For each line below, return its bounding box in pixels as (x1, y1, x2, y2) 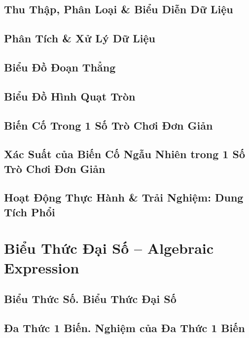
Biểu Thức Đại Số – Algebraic (4, 238, 214, 258)
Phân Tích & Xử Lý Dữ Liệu (4, 31, 156, 46)
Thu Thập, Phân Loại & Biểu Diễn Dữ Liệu (4, 1, 233, 17)
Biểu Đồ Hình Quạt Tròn (4, 88, 136, 103)
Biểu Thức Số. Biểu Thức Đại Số (4, 291, 177, 306)
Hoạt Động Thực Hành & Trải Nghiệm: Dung (4, 190, 244, 205)
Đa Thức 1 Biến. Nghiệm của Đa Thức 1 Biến (4, 320, 245, 335)
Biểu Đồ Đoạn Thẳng (4, 59, 116, 74)
